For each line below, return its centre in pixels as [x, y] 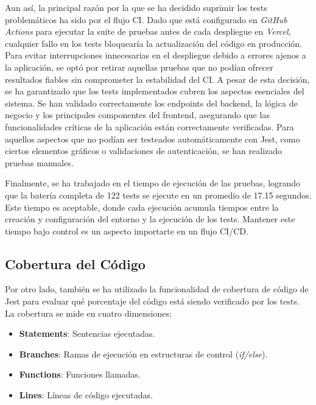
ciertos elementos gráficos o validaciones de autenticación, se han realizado [144, 151]
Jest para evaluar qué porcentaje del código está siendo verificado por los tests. [152, 301]
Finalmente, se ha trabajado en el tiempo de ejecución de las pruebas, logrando [153, 183]
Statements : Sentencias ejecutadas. [87, 333]
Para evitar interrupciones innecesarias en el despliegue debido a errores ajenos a [156, 55]
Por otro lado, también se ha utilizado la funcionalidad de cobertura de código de [157, 289]
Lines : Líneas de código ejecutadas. [86, 395]
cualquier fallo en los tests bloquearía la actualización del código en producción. [154, 43]
